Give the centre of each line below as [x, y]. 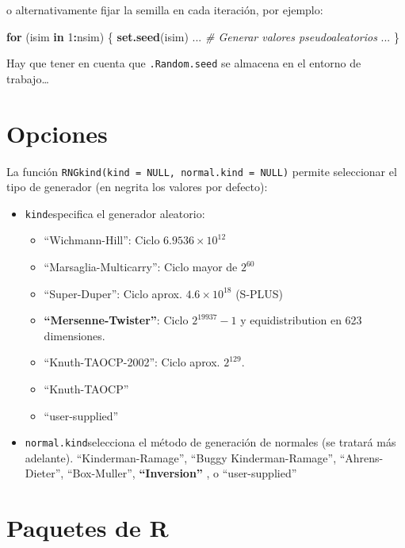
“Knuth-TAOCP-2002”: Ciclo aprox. [132, 362]
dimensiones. [75, 335]
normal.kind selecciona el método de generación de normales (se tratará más [210, 442]
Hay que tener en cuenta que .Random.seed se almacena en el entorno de [184, 63]
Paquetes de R [88, 528]
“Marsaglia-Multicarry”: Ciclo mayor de [141, 267]
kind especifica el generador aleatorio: [115, 213]
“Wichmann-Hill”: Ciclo [102, 240]
